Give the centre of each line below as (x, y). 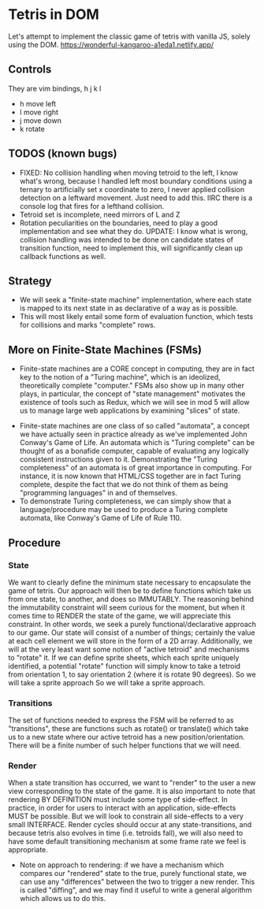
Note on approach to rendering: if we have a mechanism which (122, 865)
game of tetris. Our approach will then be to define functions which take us (130, 590)
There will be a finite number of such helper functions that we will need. (125, 745)
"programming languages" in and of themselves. (98, 493)
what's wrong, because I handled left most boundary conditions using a (136, 181)
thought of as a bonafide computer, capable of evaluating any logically (134, 451)
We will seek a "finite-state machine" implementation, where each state (136, 300)
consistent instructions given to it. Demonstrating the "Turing (119, 459)
